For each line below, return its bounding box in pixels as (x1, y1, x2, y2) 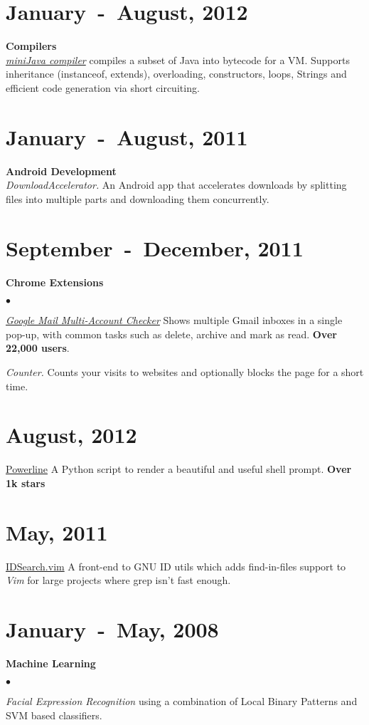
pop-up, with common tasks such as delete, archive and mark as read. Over (6, 326, 337, 341)
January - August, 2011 (6, 122, 248, 151)
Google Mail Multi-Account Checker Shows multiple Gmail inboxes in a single (6, 313, 343, 328)
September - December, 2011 (6, 233, 304, 262)
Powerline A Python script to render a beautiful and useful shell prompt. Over (6, 461, 352, 476)
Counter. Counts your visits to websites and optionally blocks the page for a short (6, 364, 364, 379)
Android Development (6, 163, 117, 178)
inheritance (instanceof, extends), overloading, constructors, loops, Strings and (6, 66, 347, 81)
